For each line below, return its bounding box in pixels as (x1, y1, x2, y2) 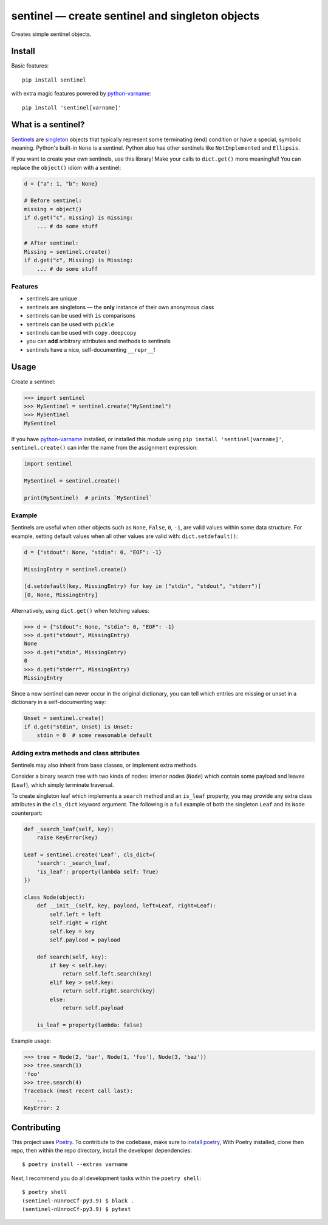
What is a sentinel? (11, 119, 85, 130)
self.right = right (49, 920, 108, 926)
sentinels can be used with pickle (26, 320, 115, 328)
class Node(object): (24, 893, 85, 901)
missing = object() (24, 206, 82, 212)
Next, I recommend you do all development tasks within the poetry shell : (11, 1174, 202, 1182)
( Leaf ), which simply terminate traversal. (11, 781, 114, 788)
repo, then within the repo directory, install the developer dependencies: (11, 1147, 193, 1154)
